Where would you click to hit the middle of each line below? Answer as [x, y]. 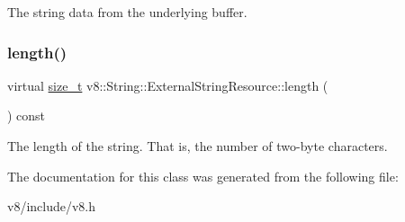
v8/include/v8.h [52, 206]
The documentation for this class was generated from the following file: [203, 176]
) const [27, 115]
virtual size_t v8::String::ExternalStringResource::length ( [168, 85]
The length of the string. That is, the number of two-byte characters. [198, 146]
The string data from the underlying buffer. [127, 12]
